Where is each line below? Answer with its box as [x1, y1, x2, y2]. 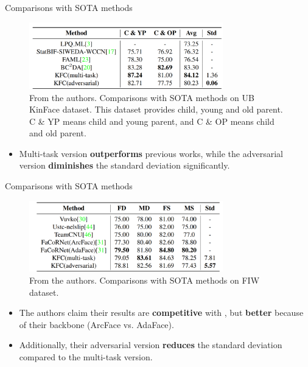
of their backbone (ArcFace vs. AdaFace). [19, 318, 174, 330]
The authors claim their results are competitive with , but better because [19, 306, 304, 319]
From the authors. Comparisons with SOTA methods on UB [29, 91, 254, 103]
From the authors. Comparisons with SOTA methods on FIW [29, 274, 260, 287]
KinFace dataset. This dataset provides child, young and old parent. [29, 103, 283, 116]
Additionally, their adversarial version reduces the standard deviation [19, 338, 282, 351]
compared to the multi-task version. [19, 350, 153, 363]
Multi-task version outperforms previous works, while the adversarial [19, 147, 283, 159]
